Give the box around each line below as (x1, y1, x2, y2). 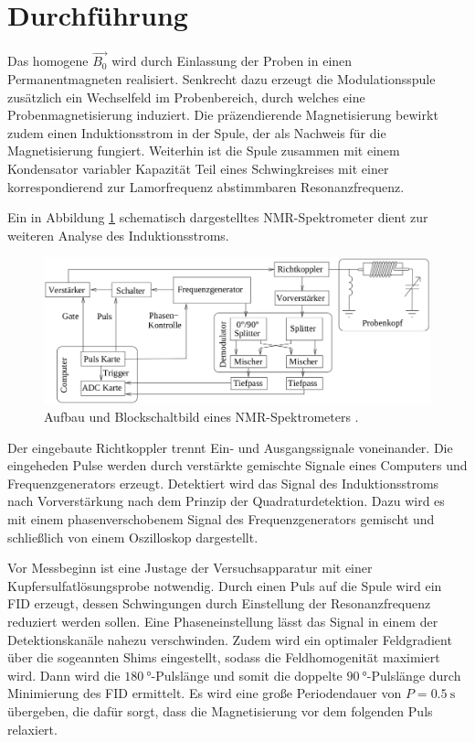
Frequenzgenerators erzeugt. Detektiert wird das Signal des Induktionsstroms (7, 473, 439, 492)
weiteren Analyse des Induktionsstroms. (7, 225, 229, 244)
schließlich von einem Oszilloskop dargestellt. (7, 527, 259, 546)
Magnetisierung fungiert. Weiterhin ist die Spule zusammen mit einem (7, 141, 400, 160)
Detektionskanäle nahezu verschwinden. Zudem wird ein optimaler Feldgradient (7, 629, 452, 649)
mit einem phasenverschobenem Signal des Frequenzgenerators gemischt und (7, 510, 435, 529)
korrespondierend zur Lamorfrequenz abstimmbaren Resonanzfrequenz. (7, 177, 405, 196)
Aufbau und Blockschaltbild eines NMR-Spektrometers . (44, 407, 359, 426)
